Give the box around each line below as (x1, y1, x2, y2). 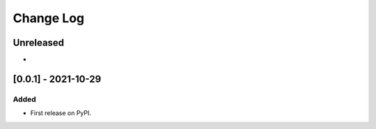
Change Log (13, 10, 85, 26)
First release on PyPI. (30, 109, 92, 117)
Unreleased (13, 37, 65, 49)
